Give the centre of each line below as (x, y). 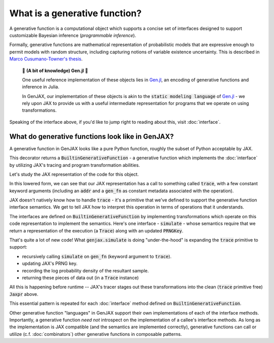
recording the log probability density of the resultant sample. (85, 270)
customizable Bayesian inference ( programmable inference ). (73, 35)
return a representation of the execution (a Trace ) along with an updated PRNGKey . (96, 230)
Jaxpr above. (24, 294)
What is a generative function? (76, 13)
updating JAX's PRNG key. (50, 263)
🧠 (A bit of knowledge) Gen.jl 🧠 (55, 71)
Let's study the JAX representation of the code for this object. (74, 174)
